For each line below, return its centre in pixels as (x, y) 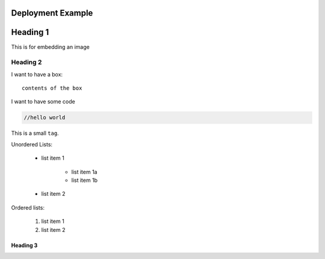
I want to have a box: (37, 74)
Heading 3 (24, 245)
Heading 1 (30, 32)
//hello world (45, 118)
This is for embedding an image (50, 47)
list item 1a (84, 172)
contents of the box (52, 88)
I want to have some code (43, 102)
